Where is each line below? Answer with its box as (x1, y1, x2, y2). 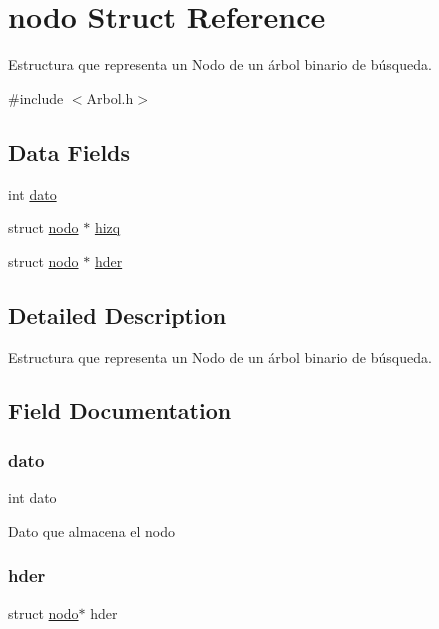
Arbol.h (86, 87, 134, 108)
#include (8, 87, 64, 108)
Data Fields (8, 136, 131, 167)
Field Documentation (8, 395, 232, 426)
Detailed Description (8, 299, 227, 330)
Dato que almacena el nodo (8, 520, 176, 541)
